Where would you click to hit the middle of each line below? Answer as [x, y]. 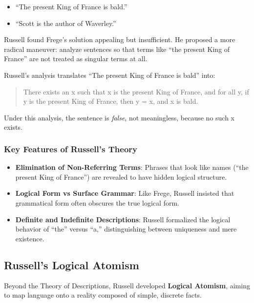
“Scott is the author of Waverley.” [66, 23]
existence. [30, 238]
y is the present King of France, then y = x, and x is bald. [111, 101]
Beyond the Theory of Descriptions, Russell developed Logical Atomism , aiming [127, 285]
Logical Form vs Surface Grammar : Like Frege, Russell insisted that [125, 193]
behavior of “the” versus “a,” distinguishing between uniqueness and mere [126, 229]
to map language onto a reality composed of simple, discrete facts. [103, 295]
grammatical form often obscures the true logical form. [97, 202]
